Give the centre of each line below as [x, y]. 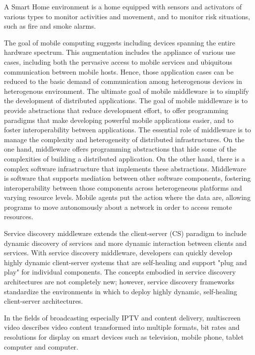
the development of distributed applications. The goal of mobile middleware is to [126, 100]
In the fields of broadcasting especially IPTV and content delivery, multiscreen [122, 317]
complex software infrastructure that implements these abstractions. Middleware [125, 168]
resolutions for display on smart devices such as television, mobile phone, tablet [124, 337]
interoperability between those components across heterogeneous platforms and [123, 187]
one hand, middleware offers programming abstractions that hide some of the [120, 149]
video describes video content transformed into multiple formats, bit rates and [122, 327]
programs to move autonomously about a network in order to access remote [118, 207]
